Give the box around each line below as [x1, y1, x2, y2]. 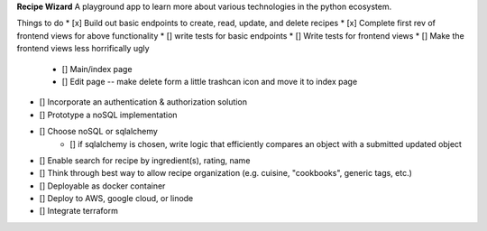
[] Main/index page [61, 63, 133, 74]
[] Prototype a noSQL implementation [39, 109, 178, 120]
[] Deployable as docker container [39, 180, 166, 191]
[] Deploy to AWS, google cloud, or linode [39, 193, 194, 204]
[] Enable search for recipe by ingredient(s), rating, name [39, 154, 251, 166]
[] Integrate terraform [39, 206, 119, 217]
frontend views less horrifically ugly [16, 43, 150, 54]
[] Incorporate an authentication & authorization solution [39, 97, 248, 107]
